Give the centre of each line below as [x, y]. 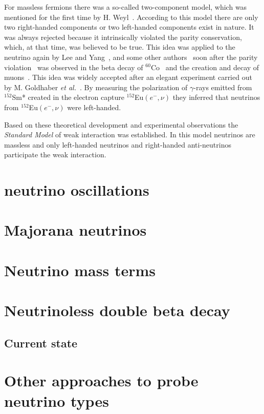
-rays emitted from [223, 87]
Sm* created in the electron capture [68, 97]
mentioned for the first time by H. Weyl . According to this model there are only [131, 17]
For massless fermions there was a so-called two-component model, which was [126, 7]
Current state [41, 343]
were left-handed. [94, 107]
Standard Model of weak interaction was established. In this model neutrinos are [130, 134]
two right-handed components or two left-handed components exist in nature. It [129, 27]
